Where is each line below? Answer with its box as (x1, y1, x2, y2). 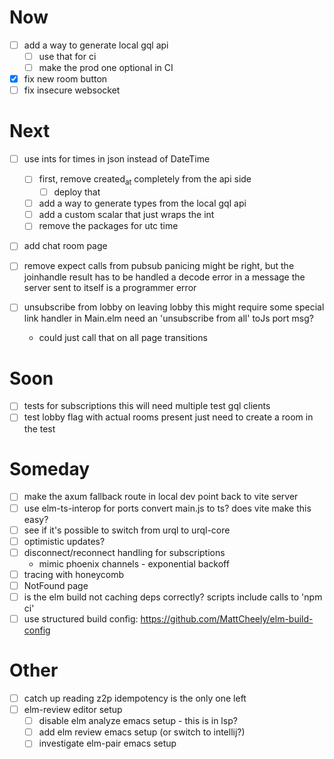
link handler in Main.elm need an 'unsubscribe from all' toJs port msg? (23, 312, 314, 325)
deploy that (53, 186, 101, 198)
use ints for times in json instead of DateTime (23, 153, 211, 165)
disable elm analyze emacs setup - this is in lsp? (38, 715, 238, 727)
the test (23, 422, 56, 435)
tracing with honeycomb (23, 568, 124, 580)
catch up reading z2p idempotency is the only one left (23, 692, 247, 704)
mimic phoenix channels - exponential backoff (38, 557, 230, 570)
